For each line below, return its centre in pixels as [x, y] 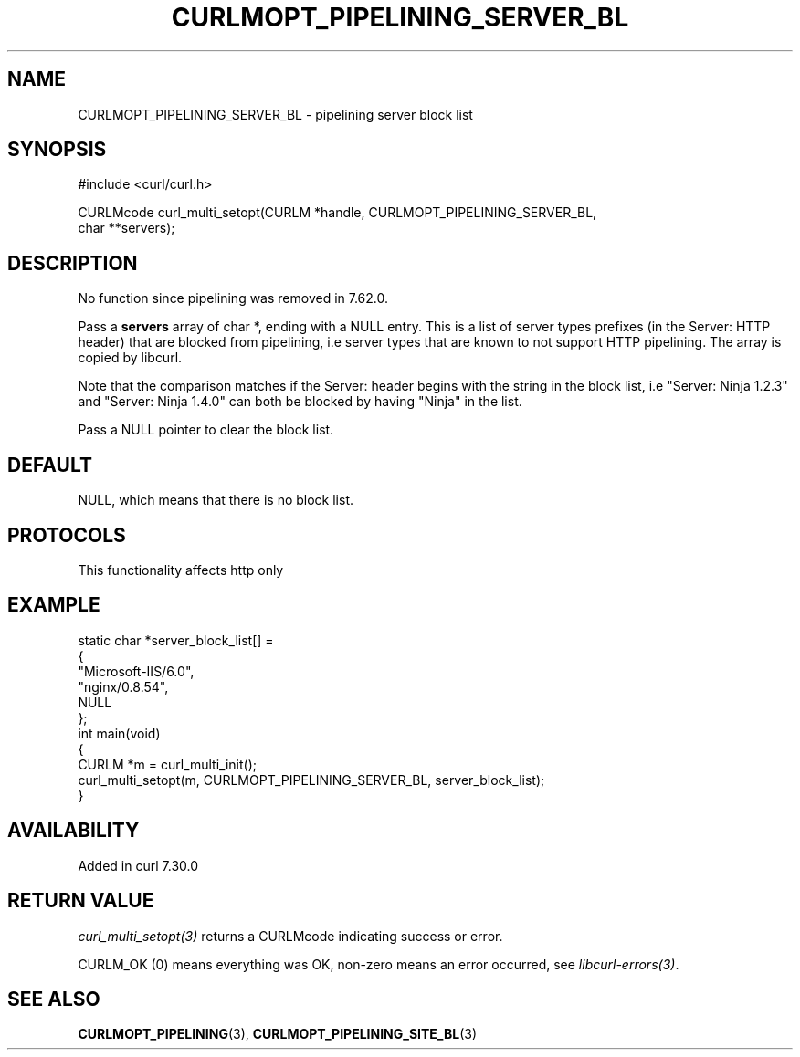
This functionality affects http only [181, 570]
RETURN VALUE [81, 901]
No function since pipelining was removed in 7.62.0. [233, 298]
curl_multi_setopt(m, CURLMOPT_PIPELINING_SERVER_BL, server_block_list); [311, 780]
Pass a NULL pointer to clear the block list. [206, 430]
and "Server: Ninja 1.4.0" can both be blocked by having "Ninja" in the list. [300, 402]
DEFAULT [50, 465]
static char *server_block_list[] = [176, 640]
